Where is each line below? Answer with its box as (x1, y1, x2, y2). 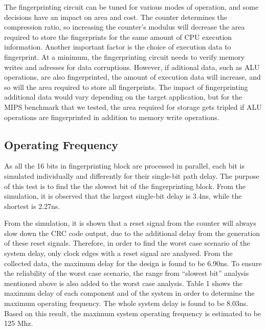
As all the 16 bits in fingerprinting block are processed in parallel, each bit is (4, 160, 245, 171)
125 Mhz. (4, 318, 33, 328)
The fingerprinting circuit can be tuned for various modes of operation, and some (4, 2, 259, 12)
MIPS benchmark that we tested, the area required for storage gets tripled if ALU (4, 101, 262, 112)
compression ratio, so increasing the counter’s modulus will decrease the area (4, 21, 245, 32)
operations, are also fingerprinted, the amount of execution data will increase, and (4, 72, 261, 82)
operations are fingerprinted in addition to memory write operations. (4, 111, 219, 122)
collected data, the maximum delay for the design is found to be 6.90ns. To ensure (4, 257, 262, 268)
